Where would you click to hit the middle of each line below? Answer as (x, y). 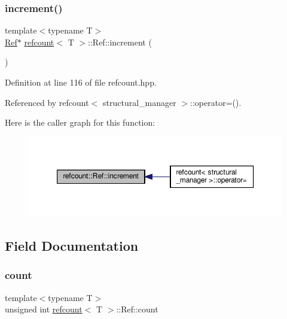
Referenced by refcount (47, 102)
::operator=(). (216, 102)
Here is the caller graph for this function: (80, 122)
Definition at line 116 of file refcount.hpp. (81, 82)
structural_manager (139, 102)
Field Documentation (72, 246)
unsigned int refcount (44, 309)
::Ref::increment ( (120, 42)
